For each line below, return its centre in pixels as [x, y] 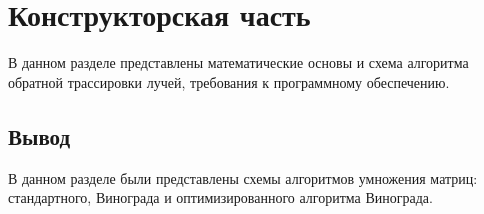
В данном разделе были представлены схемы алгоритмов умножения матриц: [243, 177]
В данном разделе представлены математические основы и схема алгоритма [238, 62]
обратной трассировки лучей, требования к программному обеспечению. [229, 81]
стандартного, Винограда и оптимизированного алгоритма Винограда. [220, 197]
